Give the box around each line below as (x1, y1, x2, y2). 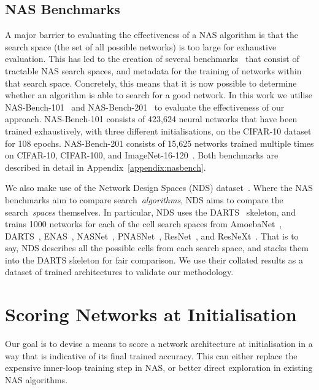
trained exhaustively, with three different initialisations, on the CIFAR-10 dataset (5, 124, 312, 137)
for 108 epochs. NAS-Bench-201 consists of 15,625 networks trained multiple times (5, 136, 314, 149)
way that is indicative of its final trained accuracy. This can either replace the (5, 349, 298, 362)
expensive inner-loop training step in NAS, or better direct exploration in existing (5, 361, 313, 374)
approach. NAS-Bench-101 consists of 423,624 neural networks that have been (5, 112, 298, 125)
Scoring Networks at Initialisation (5, 302, 297, 327)
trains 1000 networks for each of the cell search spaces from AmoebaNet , (5, 217, 282, 230)
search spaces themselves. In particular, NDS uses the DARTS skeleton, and (5, 205, 296, 218)
